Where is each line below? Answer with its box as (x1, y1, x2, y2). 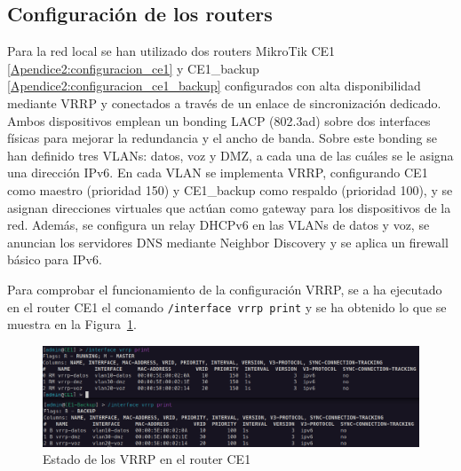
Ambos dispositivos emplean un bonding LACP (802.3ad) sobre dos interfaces (7, 111, 431, 130)
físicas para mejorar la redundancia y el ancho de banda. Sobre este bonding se (7, 129, 437, 147)
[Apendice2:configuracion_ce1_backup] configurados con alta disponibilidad (7, 76, 421, 95)
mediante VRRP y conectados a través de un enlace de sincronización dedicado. (7, 93, 441, 112)
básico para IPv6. (7, 250, 102, 269)
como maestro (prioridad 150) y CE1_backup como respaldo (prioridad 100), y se (7, 180, 453, 199)
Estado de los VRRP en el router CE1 (43, 450, 251, 468)
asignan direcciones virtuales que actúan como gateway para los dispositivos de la (7, 198, 451, 216)
